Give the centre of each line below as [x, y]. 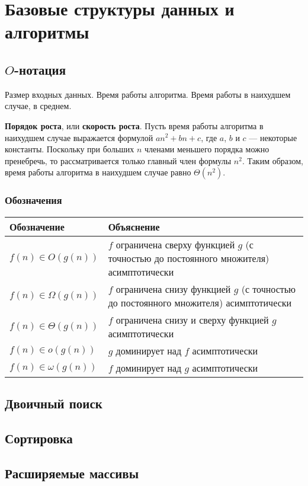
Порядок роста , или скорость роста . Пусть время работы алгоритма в [134, 125]
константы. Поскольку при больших [70, 149]
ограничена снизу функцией [173, 289]
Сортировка [39, 438]
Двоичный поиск [54, 403]
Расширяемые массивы [72, 473]
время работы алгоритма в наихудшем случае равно [98, 172]
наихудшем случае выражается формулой [79, 137]
